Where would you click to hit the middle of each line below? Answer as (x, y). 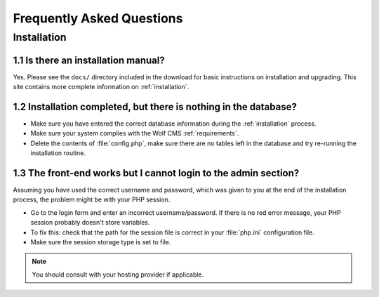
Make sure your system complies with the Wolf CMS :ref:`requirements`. (135, 133)
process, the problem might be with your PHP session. (92, 199)
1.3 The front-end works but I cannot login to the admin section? (156, 173)
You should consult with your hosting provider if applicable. (118, 275)
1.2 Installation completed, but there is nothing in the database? (155, 106)
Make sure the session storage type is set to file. (101, 242)
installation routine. (58, 153)
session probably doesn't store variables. (90, 223)
